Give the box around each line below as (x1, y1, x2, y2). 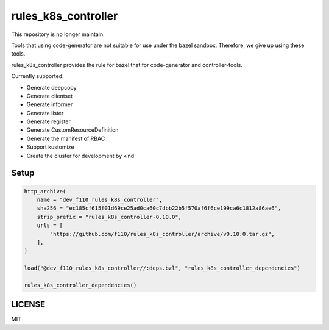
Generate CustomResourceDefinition (26, 126, 119, 134)
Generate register (26, 118, 71, 125)
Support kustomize (26, 143, 74, 151)
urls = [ (37, 222, 63, 229)
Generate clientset (26, 92, 73, 99)
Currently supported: (11, 73, 64, 80)
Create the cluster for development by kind (26, 152, 134, 159)
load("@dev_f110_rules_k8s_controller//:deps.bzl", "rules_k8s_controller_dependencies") (24, 265, 301, 271)
